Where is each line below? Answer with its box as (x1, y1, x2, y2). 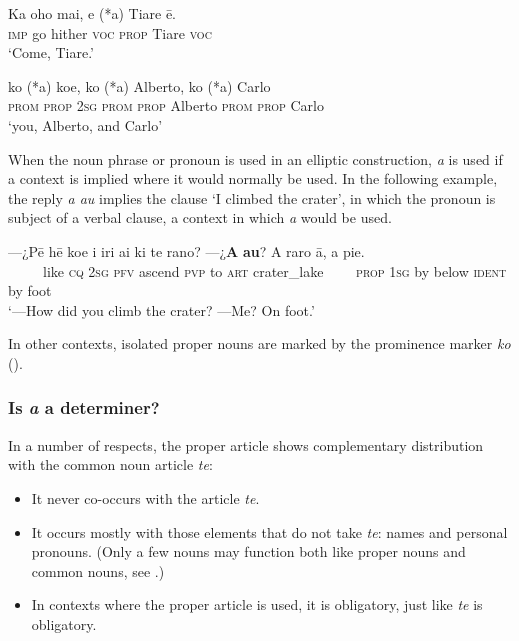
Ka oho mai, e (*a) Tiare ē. (8, 3, 177, 23)
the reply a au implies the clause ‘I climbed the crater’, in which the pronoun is (8, 187, 496, 208)
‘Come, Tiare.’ (8, 42, 94, 63)
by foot (8, 280, 52, 301)
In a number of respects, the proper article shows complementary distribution (8, 434, 484, 455)
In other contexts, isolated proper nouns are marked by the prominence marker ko (8, 333, 511, 354)
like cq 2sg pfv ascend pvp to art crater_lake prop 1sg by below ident (42, 260, 507, 281)
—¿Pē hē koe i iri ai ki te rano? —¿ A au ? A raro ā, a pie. (8, 240, 365, 261)
